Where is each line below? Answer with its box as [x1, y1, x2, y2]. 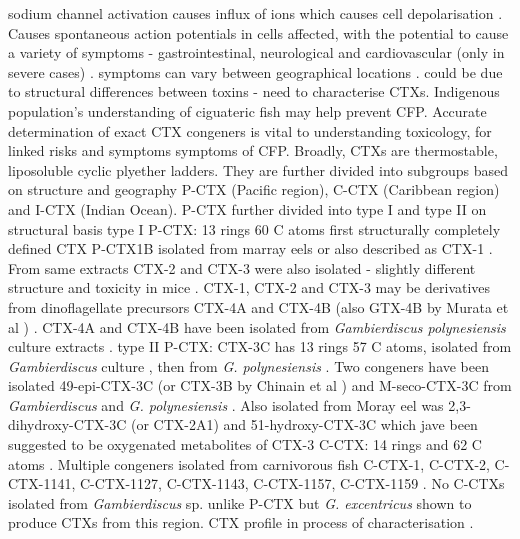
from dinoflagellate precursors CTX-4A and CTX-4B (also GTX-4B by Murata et [8, 296, 509, 317]
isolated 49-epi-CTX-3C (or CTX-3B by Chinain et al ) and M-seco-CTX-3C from [8, 375, 512, 396]
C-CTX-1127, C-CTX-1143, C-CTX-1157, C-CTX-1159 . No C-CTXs [79, 473, 505, 494]
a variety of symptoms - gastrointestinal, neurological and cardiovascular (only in [8, 42, 505, 63]
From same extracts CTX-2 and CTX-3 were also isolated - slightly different [8, 257, 476, 278]
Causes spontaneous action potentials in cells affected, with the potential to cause [8, 22, 509, 43]
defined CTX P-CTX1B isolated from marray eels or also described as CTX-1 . [8, 238, 493, 259]
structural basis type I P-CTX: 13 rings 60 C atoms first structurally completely [8, 218, 501, 239]
